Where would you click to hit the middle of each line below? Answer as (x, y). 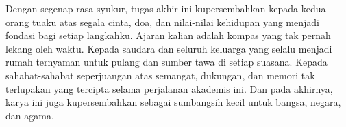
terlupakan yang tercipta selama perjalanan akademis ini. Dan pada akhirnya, (169, 88)
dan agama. (30, 115)
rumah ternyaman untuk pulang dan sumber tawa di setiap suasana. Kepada (166, 62)
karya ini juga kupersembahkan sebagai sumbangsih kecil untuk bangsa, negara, (173, 102)
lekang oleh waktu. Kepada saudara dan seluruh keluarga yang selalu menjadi (169, 48)
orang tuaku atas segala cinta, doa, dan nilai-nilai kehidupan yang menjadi (162, 22)
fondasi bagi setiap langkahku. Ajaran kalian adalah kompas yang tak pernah (168, 35)
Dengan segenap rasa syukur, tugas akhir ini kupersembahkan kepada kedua (166, 8)
